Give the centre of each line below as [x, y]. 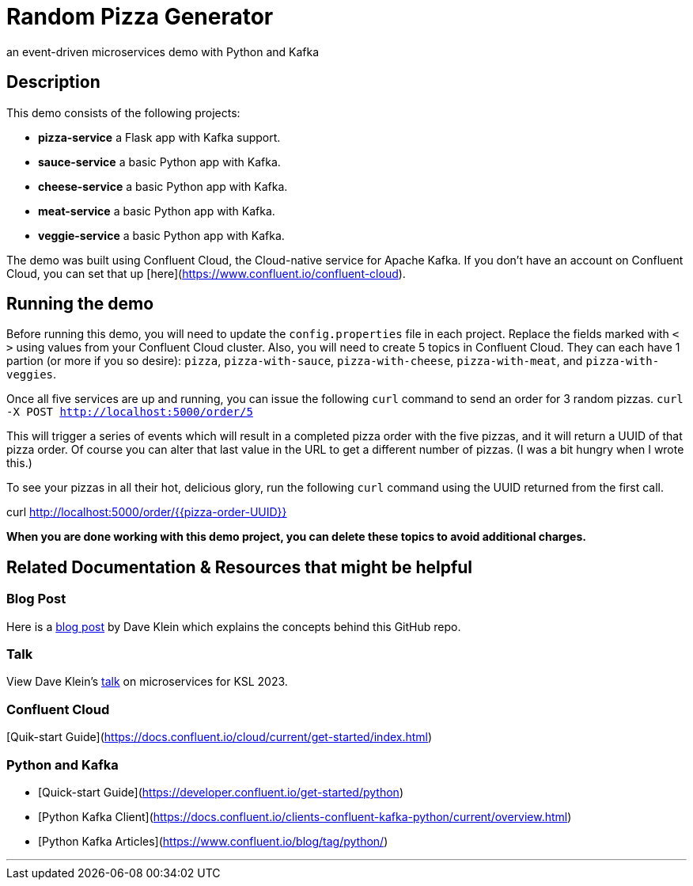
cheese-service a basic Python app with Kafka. [163, 186]
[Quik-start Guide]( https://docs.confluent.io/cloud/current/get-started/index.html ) [220, 737]
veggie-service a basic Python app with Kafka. [161, 235]
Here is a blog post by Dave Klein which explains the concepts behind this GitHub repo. [234, 626]
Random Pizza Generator [140, 17]
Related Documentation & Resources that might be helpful [240, 567]
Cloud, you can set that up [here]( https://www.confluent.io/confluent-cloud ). [206, 273]
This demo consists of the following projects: [123, 112]
